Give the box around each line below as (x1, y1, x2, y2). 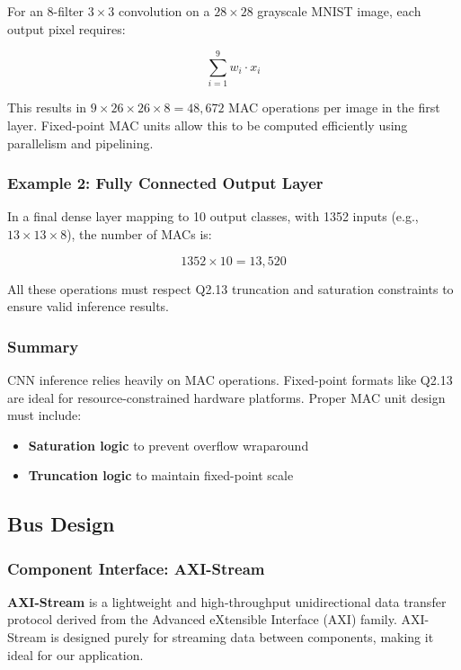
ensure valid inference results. (7, 297, 170, 316)
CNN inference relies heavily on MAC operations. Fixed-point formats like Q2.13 (7, 370, 453, 389)
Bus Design (7, 510, 115, 538)
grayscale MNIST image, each (257, 2, 421, 20)
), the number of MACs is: (66, 224, 212, 243)
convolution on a (118, 2, 210, 20)
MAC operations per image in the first (228, 98, 440, 117)
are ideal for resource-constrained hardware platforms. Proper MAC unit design (7, 388, 446, 406)
